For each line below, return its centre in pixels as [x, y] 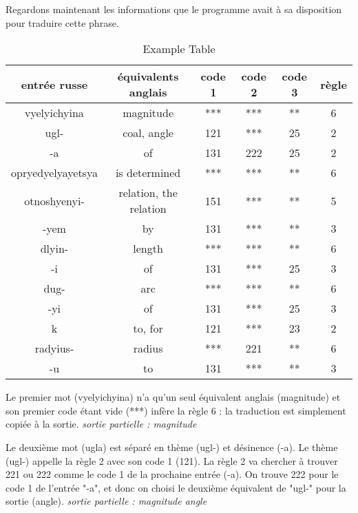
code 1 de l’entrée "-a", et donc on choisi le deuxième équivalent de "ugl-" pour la [176, 487]
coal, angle [148, 133]
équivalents [148, 76]
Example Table [179, 49]
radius [148, 348]
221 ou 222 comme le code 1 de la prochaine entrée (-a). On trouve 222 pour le [172, 474]
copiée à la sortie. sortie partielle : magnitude [101, 424]
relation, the [148, 193]
